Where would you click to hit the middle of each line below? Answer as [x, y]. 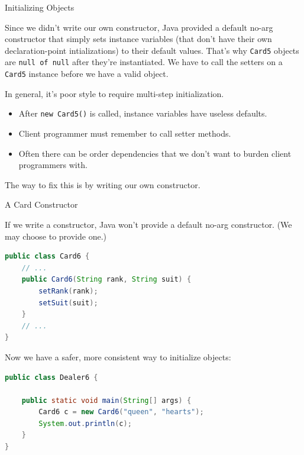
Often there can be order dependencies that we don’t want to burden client [155, 153]
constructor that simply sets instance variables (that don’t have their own [138, 39]
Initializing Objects [40, 7]
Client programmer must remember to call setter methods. [125, 133]
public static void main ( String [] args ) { [106, 400]
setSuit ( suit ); [68, 303]
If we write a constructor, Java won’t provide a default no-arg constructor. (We [148, 224]
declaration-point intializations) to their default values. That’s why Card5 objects [152, 50]
